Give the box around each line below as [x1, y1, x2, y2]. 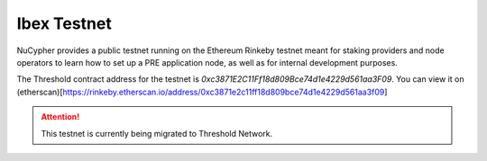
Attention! [41, 112, 80, 122]
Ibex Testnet [16, 13, 112, 33]
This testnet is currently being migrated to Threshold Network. [41, 128, 273, 139]
